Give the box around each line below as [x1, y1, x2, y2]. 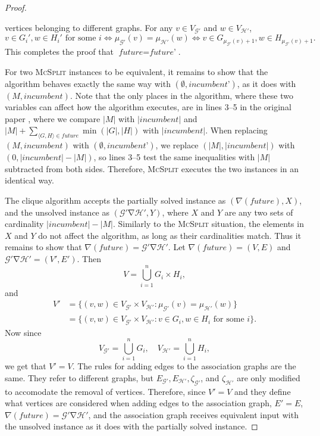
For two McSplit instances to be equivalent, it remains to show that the [5, 66, 268, 78]
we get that [5, 360, 46, 372]
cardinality [5, 217, 44, 230]
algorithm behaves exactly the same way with [5, 77, 171, 89]
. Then [77, 252, 101, 264]
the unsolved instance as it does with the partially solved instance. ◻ [5, 420, 258, 432]
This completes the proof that [5, 45, 114, 58]
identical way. [5, 174, 54, 186]
